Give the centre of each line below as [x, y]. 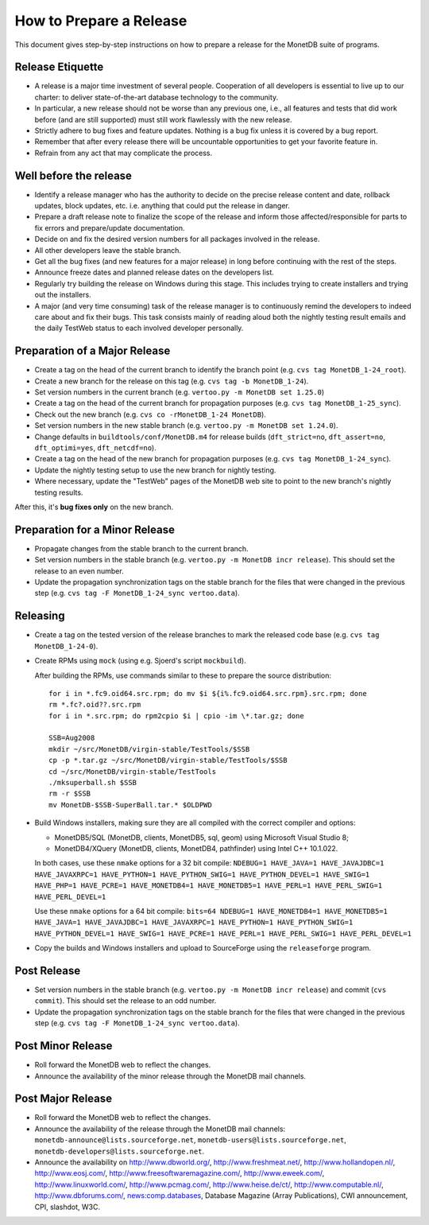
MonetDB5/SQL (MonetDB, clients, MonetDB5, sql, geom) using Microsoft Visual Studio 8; [201, 837]
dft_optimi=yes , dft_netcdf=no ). [95, 448]
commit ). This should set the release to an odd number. [126, 1001]
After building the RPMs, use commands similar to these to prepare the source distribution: [183, 675]
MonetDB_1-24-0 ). [66, 646]
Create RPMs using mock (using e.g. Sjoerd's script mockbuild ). [140, 661]
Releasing [40, 616]
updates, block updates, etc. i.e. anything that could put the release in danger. [162, 206]
